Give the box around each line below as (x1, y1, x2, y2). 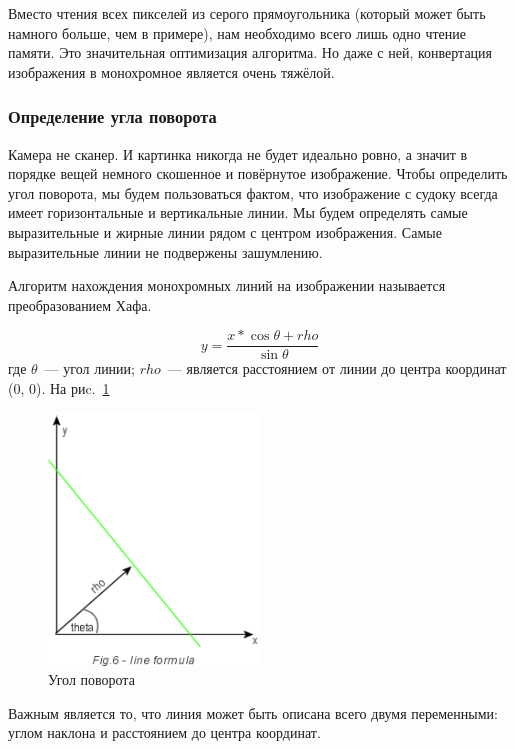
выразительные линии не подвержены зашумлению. (8, 241, 323, 262)
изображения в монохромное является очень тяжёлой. (8, 61, 335, 82)
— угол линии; (44, 358, 135, 379)
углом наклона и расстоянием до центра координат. (8, 722, 321, 743)
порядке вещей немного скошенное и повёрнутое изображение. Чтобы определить (8, 163, 508, 184)
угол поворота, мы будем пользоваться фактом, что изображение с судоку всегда (8, 182, 498, 203)
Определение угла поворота (8, 104, 217, 129)
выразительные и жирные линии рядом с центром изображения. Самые (8, 221, 442, 242)
